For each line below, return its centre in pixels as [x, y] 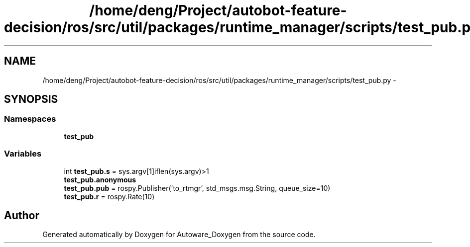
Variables [23, 154]
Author [22, 215]
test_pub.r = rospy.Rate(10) [109, 196]
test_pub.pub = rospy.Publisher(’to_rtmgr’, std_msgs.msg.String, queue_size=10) [197, 188]
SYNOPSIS [31, 99]
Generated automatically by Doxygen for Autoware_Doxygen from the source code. [179, 235]
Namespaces [30, 119]
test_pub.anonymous [100, 179]
